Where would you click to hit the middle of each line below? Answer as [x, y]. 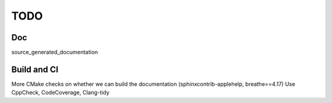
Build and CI [35, 69]
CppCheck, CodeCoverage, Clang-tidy [61, 93]
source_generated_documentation [55, 52]
